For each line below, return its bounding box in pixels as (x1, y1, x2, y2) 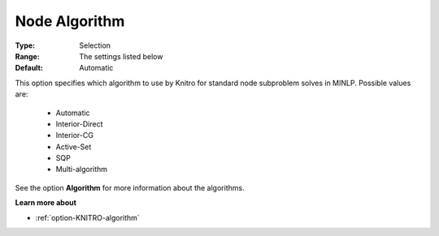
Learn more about (15, 198, 77, 208)
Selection (79, 41, 111, 50)
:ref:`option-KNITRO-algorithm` (35, 212, 140, 222)
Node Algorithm (15, 12, 125, 30)
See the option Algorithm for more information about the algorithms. (15, 182, 245, 192)
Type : (15, 41, 36, 50)
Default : (15, 63, 44, 73)
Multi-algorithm (55, 165, 108, 174)
